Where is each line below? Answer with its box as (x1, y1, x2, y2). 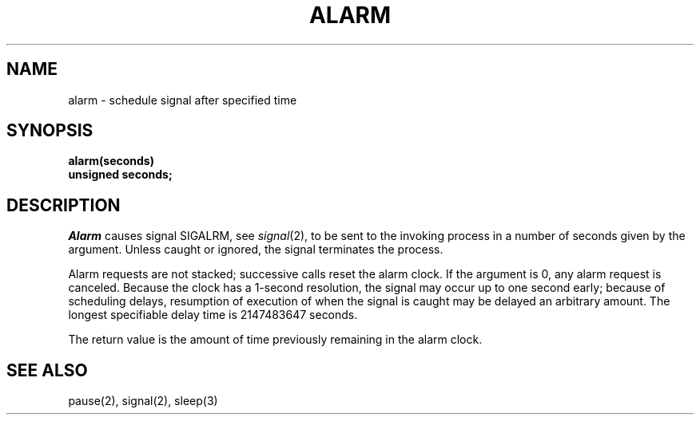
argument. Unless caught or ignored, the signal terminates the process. (68, 242, 443, 257)
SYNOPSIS (6, 120, 93, 141)
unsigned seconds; (68, 167, 173, 182)
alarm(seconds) (68, 154, 154, 168)
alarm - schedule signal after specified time (68, 92, 297, 107)
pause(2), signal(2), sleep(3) (68, 394, 218, 408)
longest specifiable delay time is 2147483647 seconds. (68, 308, 358, 322)
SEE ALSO (6, 360, 88, 380)
